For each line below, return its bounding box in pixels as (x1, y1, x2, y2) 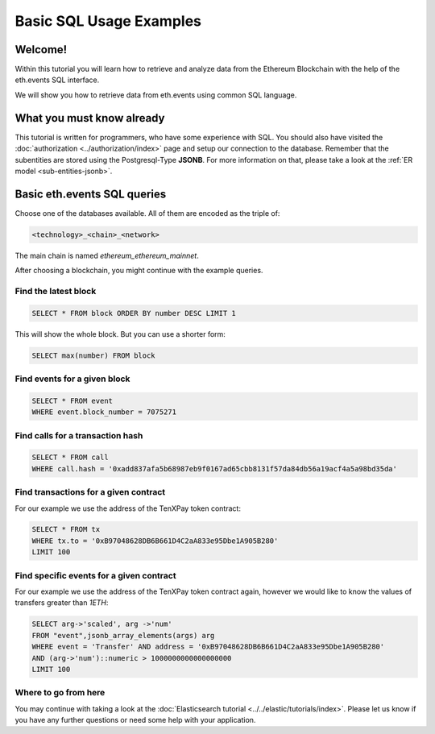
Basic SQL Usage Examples (14, 12, 201, 30)
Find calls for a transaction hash (14, 429, 143, 441)
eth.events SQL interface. (14, 75, 100, 85)
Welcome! (14, 43, 68, 56)
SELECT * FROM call (31, 453, 109, 462)
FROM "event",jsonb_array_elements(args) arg (31, 631, 215, 640)
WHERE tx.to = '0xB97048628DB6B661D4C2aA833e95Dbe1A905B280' (31, 536, 279, 545)
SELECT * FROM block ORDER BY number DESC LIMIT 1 (31, 309, 237, 317)
